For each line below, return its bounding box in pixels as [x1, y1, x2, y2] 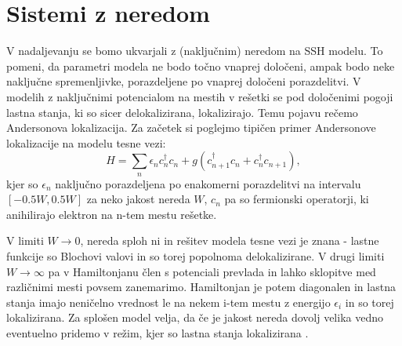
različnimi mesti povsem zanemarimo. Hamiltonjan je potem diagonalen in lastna [6, 279, 396, 295]
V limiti [6, 232, 44, 249]
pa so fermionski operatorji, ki [224, 191, 369, 207]
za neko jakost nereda [86, 191, 190, 207]
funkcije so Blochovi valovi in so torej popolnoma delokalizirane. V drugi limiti [6, 248, 385, 264]
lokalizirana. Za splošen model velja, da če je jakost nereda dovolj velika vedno [6, 309, 383, 326]
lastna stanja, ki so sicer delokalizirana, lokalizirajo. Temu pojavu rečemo [6, 104, 358, 120]
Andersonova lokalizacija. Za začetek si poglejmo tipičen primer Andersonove [6, 119, 376, 136]
